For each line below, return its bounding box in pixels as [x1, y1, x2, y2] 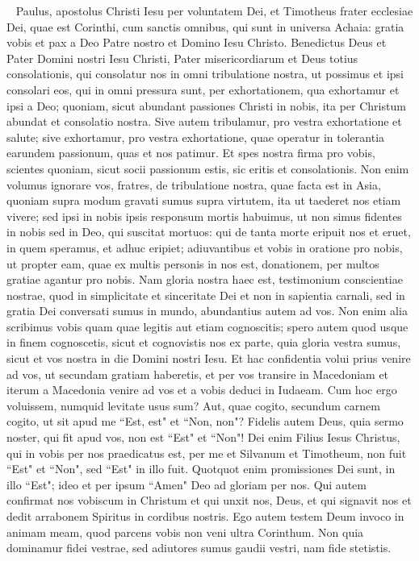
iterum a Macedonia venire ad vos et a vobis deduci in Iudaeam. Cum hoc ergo [6, 381, 397, 398]
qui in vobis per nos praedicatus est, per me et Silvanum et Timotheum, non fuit [6, 444, 407, 461]
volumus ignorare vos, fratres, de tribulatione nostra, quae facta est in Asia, [6, 176, 381, 193]
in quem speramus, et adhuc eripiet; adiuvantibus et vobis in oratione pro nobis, [6, 239, 403, 256]
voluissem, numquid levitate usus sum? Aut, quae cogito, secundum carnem [6, 397, 380, 413]
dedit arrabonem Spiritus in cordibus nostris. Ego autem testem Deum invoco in [6, 508, 404, 524]
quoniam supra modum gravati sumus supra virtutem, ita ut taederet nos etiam [6, 192, 401, 209]
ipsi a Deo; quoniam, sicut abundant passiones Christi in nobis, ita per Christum [6, 97, 406, 114]
